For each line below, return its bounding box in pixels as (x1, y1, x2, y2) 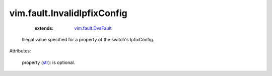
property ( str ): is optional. (22, 59, 75, 65)
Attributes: (9, 48, 31, 54)
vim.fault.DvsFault (74, 25, 112, 31)
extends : (34, 25, 54, 31)
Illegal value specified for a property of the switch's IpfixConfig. (22, 36, 155, 42)
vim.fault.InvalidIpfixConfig (9, 8, 128, 19)
